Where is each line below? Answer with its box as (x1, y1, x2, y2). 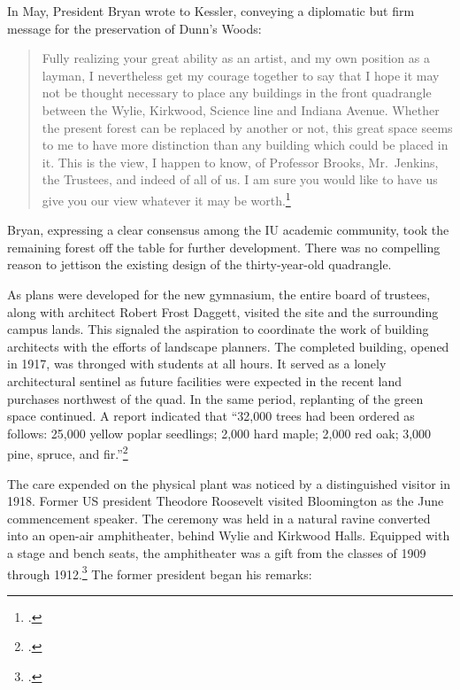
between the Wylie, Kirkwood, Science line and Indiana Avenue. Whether (42, 100, 440, 119)
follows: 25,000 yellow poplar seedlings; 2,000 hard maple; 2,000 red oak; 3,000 (7, 423, 432, 442)
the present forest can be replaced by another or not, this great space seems (42, 118, 453, 136)
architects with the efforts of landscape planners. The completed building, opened (7, 337, 449, 355)
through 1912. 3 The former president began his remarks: (7, 562, 312, 583)
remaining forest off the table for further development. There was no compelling (7, 237, 441, 256)
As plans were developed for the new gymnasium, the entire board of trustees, (7, 284, 431, 303)
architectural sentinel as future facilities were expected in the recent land (7, 371, 402, 390)
